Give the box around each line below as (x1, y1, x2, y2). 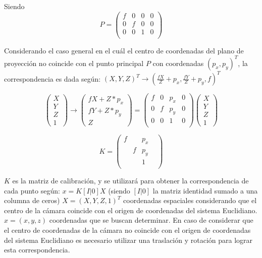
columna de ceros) (4, 195, 60, 206)
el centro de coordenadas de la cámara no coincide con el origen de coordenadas (4, 224, 251, 235)
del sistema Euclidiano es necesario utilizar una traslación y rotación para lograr (4, 234, 253, 245)
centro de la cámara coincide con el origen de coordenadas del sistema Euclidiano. (4, 205, 257, 215)
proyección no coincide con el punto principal (4, 57, 144, 68)
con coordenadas (152, 57, 204, 68)
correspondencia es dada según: (4, 73, 101, 84)
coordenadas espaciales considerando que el (123, 195, 257, 206)
